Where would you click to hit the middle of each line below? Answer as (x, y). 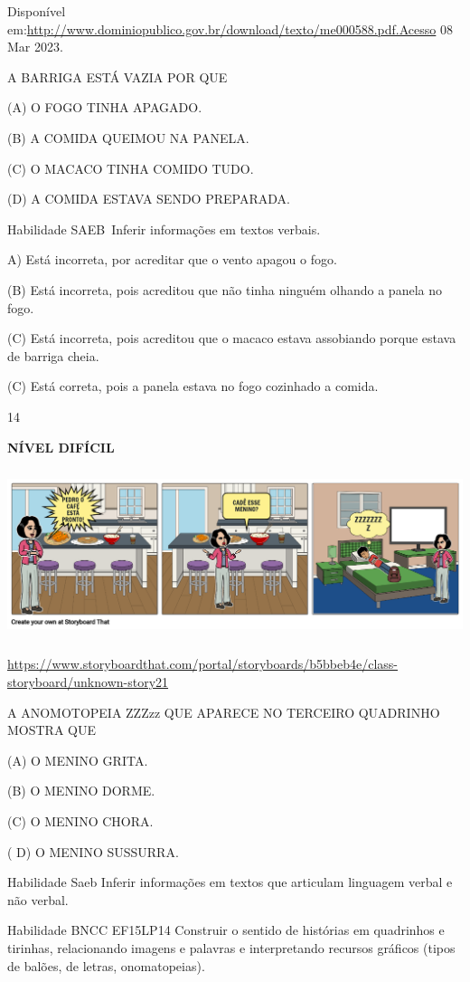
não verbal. (38, 899)
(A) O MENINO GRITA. (78, 760)
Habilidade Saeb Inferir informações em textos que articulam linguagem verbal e (230, 882)
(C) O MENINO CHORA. (80, 820)
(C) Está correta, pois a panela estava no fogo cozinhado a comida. (193, 386)
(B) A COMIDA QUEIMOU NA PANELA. (128, 137)
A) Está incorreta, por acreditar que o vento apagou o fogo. (172, 259)
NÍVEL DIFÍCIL (61, 447)
